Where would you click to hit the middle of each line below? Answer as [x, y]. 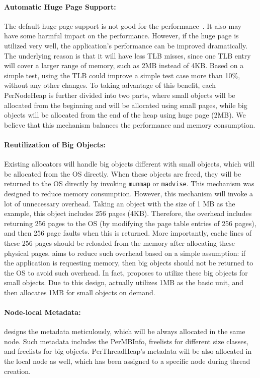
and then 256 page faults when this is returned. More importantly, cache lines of [128, 233]
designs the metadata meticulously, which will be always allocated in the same [125, 331]
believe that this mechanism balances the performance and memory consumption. [130, 124]
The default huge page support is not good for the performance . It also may [123, 25]
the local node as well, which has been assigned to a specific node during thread [127, 361]
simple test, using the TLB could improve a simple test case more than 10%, [122, 75]
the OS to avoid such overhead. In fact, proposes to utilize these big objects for [126, 272]
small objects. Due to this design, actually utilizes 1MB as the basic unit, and [124, 282]
